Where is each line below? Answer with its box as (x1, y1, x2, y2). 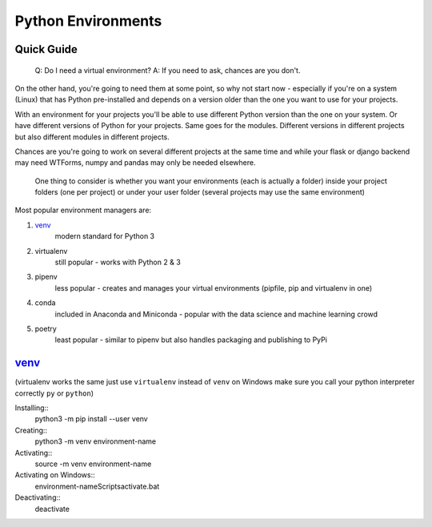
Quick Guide (14, 42, 78, 56)
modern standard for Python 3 (54, 231, 155, 241)
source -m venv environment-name (34, 459, 152, 469)
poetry (34, 324, 58, 333)
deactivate (34, 504, 70, 513)
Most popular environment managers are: (14, 205, 152, 215)
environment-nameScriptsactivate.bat (34, 481, 160, 491)
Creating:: (14, 425, 48, 435)
